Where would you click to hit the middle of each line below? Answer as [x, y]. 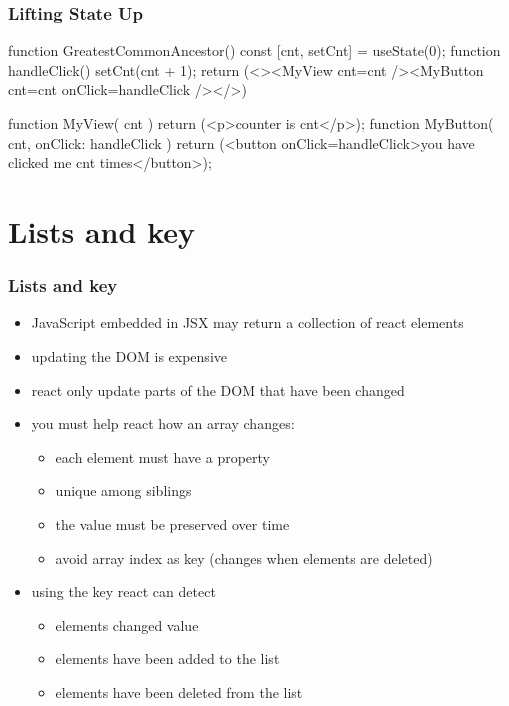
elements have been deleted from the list [179, 691]
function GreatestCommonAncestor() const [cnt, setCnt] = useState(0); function [254, 50]
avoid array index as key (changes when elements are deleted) [244, 557]
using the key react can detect [123, 591]
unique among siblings [123, 490]
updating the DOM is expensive [129, 355]
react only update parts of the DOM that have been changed [218, 389]
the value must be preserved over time [172, 523]
